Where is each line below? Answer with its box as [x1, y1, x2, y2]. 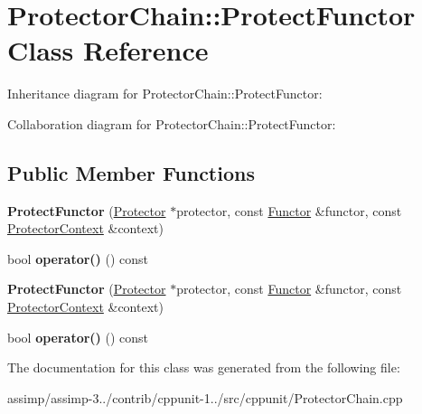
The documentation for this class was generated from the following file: [7, 358, 400, 377]
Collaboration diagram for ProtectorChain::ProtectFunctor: [7, 114, 336, 133]
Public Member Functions [7, 158, 255, 186]
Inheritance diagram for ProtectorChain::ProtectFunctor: [7, 84, 323, 103]
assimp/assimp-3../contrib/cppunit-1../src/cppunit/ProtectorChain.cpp [7, 388, 403, 407]
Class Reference [7, 32, 209, 69]
